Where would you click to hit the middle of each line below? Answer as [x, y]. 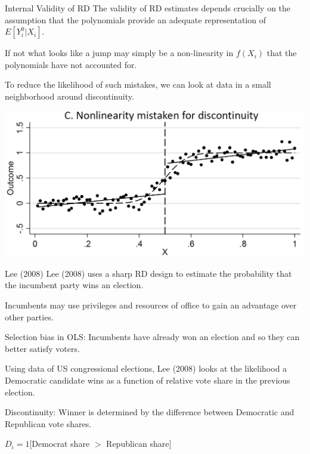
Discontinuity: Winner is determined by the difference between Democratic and [150, 412]
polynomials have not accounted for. [71, 64]
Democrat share [61, 444]
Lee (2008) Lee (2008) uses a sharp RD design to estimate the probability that [148, 273]
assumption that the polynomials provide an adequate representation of [135, 19]
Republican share [138, 444]
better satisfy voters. [42, 348]
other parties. [29, 316]
